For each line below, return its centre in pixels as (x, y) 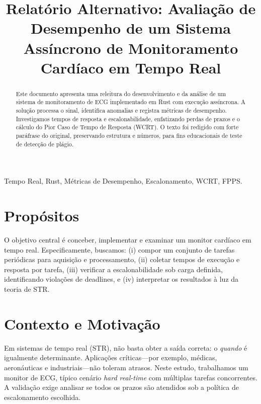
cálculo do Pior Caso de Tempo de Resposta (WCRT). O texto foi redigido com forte (127, 127)
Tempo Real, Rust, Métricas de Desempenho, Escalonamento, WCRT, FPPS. (123, 181)
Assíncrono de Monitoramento (131, 48)
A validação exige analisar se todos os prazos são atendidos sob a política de (121, 387)
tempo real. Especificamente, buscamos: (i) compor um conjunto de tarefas (119, 249)
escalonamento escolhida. (42, 397)
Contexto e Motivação (82, 323)
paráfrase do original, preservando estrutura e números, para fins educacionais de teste (129, 136)
